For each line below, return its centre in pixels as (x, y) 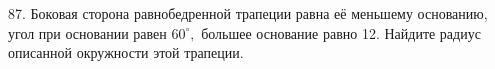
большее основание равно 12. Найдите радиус (341, 32)
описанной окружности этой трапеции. (126, 52)
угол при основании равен (87, 32)
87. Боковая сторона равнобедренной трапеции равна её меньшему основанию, (248, 13)
